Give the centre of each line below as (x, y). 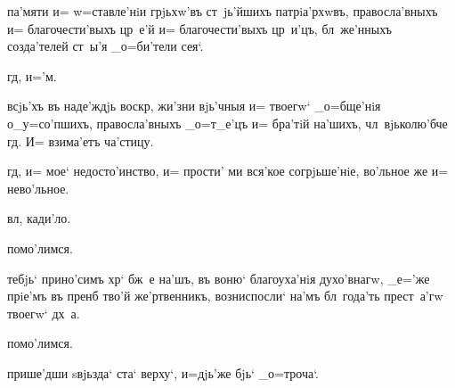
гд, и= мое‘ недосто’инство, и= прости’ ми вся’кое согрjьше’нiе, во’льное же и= (228, 171)
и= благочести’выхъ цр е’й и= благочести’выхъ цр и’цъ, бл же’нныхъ (199, 28)
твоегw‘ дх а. (44, 313)
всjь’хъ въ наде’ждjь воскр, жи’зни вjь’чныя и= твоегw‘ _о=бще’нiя (194, 106)
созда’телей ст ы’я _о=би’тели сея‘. (106, 46)
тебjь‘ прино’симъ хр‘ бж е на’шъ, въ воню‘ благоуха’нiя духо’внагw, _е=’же (219, 278)
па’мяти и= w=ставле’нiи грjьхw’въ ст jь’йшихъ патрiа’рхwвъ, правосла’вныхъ (223, 11)
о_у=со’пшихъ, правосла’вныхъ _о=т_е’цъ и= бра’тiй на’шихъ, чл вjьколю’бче (227, 123)
